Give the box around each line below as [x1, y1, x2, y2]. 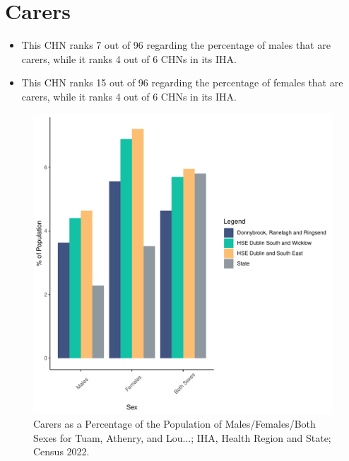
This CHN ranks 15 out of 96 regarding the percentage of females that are [21, 75, 343, 90]
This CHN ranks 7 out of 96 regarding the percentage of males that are [21, 38, 331, 52]
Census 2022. [33, 444, 90, 459]
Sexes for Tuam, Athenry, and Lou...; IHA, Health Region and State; [33, 430, 331, 445]
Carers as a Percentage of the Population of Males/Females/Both [33, 416, 316, 431]
